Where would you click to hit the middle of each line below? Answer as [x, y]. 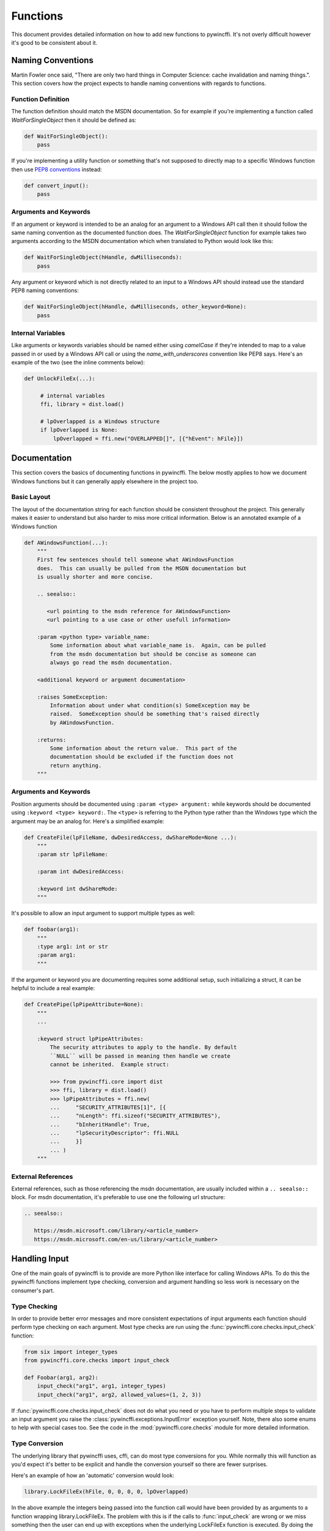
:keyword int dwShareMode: [78, 889]
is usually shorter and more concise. [95, 577]
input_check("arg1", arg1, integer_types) [101, 1386]
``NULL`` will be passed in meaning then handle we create [140, 1056]
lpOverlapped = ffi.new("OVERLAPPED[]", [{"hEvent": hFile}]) [148, 438]
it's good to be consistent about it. [54, 42]
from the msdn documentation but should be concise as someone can [153, 654]
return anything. [76, 765]
